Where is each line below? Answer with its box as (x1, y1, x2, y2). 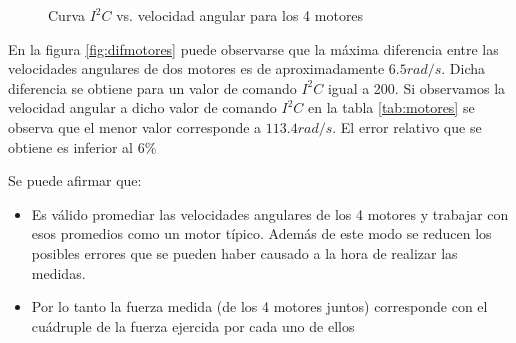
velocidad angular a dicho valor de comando (8, 97, 277, 118)
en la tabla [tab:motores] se (308, 97, 475, 118)
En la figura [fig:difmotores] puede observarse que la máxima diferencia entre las (8, 38, 499, 59)
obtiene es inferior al (8, 136, 133, 157)
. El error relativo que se (332, 116, 482, 137)
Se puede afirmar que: (8, 170, 142, 191)
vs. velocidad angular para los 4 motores (116, 5, 364, 25)
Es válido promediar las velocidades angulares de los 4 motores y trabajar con (31, 203, 509, 224)
